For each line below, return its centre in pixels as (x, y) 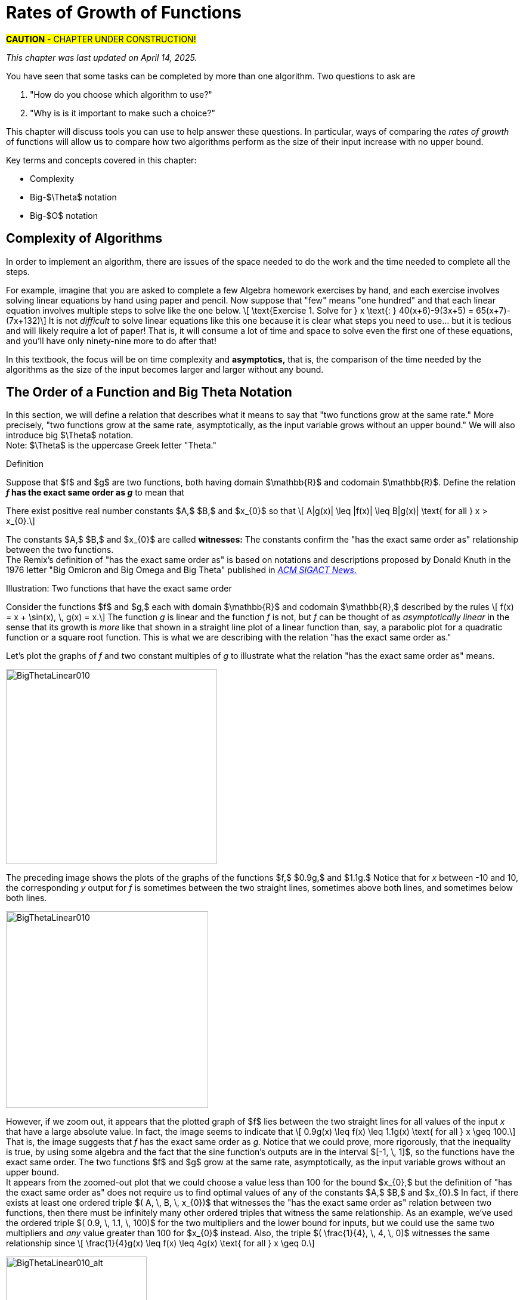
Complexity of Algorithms (84, 239)
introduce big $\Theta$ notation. (70, 435)
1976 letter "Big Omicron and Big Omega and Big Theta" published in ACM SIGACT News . (181, 570)
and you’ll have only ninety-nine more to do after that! (111, 341)
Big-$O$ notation (64, 215)
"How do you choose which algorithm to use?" (121, 94)
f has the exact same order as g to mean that (95, 493)
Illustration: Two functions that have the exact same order (119, 589)
